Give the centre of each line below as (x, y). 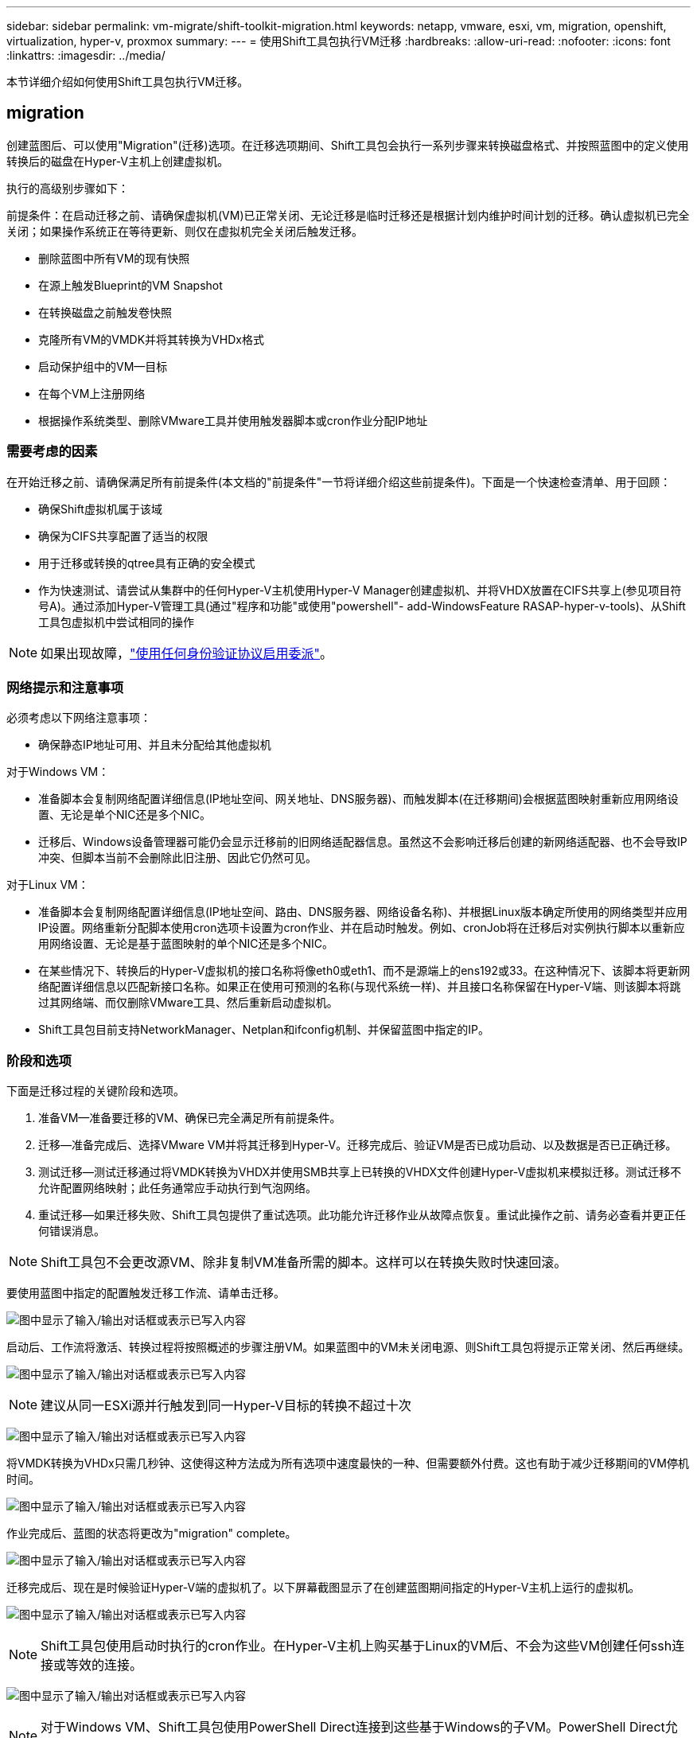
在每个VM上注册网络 (92, 393)
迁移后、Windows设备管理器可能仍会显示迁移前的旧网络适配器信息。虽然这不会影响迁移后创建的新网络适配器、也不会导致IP (363, 842)
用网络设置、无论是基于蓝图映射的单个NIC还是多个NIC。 (186, 944)
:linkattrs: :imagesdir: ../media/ (86, 55)
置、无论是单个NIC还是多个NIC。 (125, 815)
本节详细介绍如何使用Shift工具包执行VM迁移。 (128, 82)
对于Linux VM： (48, 885)
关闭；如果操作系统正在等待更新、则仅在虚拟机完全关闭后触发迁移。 (185, 231)
